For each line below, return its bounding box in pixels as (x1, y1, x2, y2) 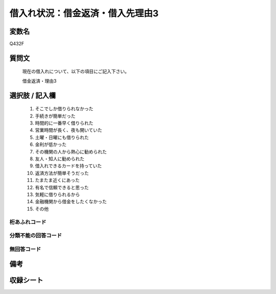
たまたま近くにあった (35, 177, 80, 183)
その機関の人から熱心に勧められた (35, 149, 107, 155)
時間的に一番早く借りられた (35, 120, 94, 126)
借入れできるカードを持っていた (35, 163, 102, 169)
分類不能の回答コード (9, 232, 62, 239)
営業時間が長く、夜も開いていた (35, 127, 102, 133)
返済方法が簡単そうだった (35, 170, 89, 176)
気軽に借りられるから (35, 191, 80, 198)
